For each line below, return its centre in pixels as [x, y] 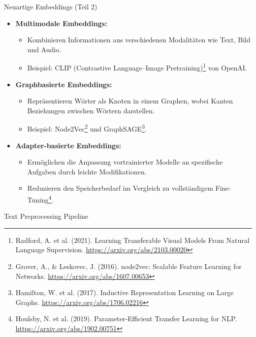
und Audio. [44, 49]
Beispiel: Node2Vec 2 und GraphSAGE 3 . [87, 128]
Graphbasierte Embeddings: [64, 84]
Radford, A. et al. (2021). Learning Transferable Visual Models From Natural [132, 240]
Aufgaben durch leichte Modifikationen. [87, 171]
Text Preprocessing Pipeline [46, 216]
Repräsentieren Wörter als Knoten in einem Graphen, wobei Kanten [130, 101]
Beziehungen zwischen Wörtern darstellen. [91, 110]
